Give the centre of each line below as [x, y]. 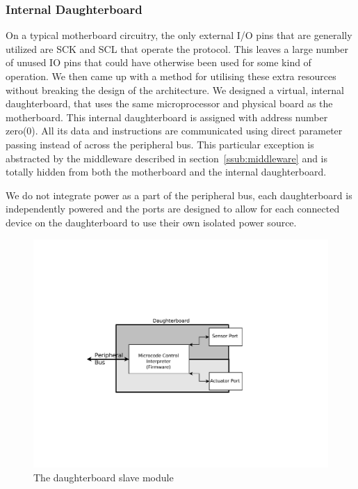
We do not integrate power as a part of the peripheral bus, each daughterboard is [179, 195]
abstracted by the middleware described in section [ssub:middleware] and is [167, 158]
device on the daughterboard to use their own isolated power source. [151, 222]
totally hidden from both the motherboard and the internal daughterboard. [166, 172]
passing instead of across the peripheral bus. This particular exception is [160, 144]
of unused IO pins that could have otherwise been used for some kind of [158, 62]
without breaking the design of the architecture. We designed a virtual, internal [175, 90]
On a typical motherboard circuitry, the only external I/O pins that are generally [179, 35]
